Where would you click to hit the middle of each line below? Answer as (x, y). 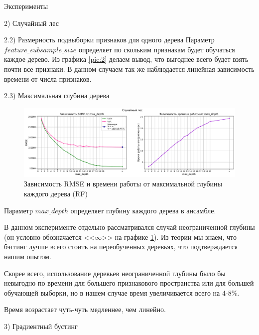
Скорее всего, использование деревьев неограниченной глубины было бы (115, 273)
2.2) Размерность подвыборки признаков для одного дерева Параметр (109, 40)
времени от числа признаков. (48, 79)
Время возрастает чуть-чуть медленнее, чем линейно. (85, 309)
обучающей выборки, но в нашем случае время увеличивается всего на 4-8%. (122, 292)
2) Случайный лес (31, 23)
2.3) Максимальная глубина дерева (57, 95)
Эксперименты (26, 6)
